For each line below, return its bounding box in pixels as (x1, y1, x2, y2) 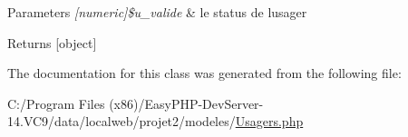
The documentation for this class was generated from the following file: (7, 64, 402, 83)
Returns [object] (7, 33, 97, 52)
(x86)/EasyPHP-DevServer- (109, 93, 264, 113)
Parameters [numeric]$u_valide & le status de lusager (7, 3, 307, 21)
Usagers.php (235, 112, 304, 131)
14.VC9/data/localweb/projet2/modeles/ (7, 112, 236, 131)
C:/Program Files (7, 93, 105, 113)
